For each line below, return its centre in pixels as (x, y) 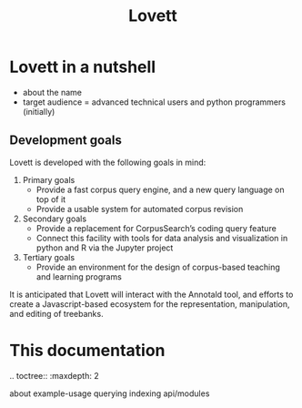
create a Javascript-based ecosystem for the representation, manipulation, (150, 304)
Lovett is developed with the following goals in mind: (108, 162)
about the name (52, 92)
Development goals (66, 141)
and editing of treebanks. (56, 313)
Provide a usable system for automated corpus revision (140, 209)
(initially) (39, 111)
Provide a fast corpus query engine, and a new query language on (160, 189)
